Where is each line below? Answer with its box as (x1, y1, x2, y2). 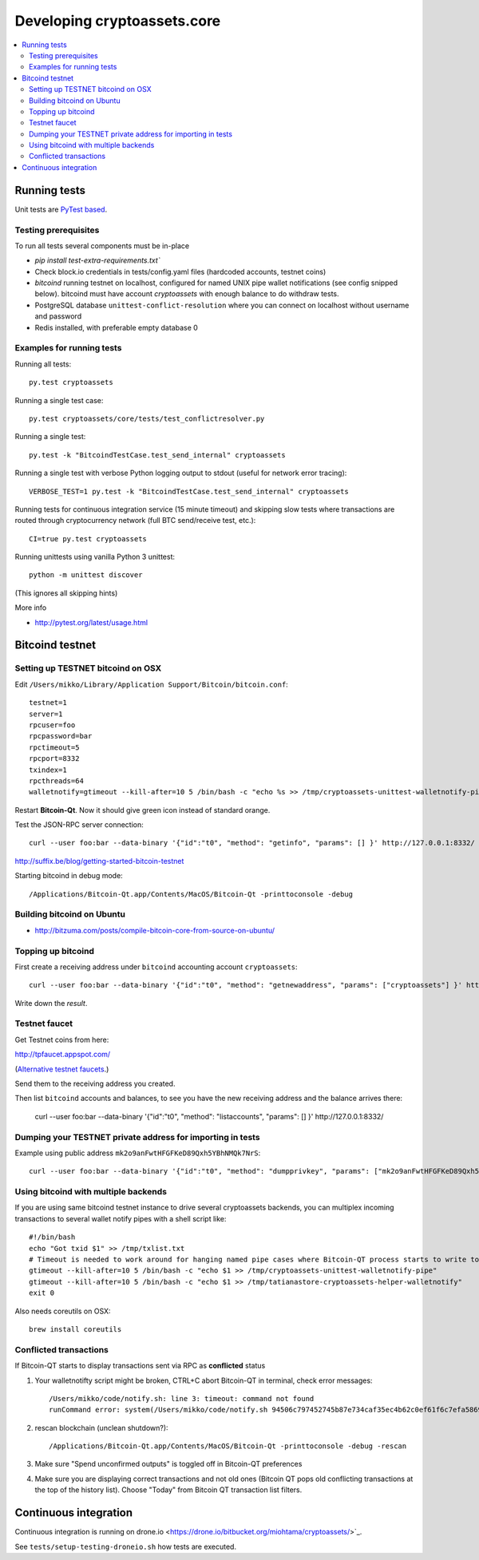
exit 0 (29, 1289, 55, 1297)
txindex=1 (29, 765, 67, 774)
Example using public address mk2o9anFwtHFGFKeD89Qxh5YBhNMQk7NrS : (14, 1148, 261, 1158)
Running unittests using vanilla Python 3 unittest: (14, 552, 176, 562)
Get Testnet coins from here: (14, 1035, 109, 1044)
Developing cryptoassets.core (14, 12, 221, 30)
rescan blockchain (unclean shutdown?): (34, 1423, 168, 1432)
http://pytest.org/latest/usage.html (34, 617, 148, 627)
